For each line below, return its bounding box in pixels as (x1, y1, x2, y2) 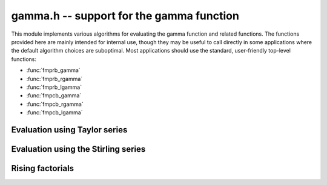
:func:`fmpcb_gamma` (26, 92, 82, 99)
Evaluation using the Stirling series (11, 144, 146, 154)
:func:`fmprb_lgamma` (26, 83, 82, 91)
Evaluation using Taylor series (11, 125, 128, 135)
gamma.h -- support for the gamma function (11, 9, 239, 22)
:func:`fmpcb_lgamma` (26, 109, 83, 116)
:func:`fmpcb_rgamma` (26, 100, 84, 108)
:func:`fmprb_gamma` (26, 67, 81, 74)
